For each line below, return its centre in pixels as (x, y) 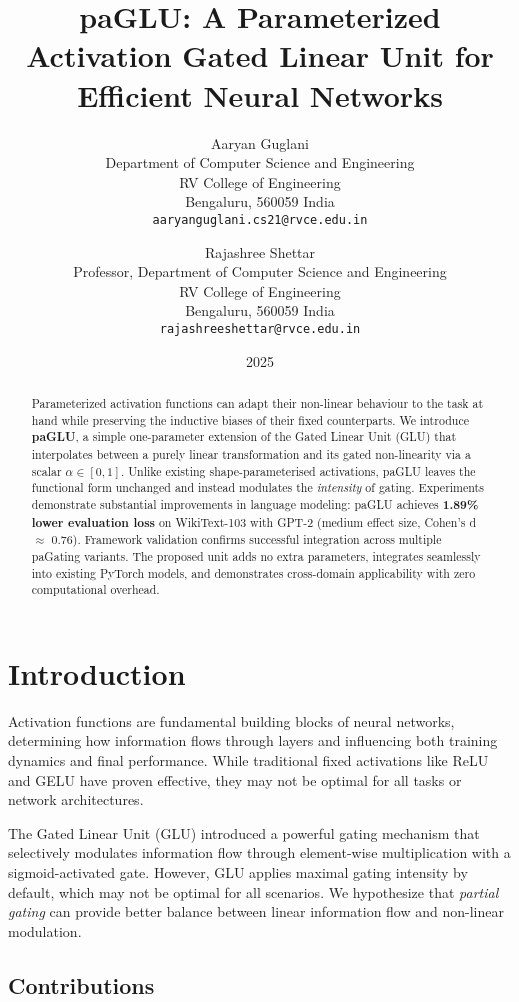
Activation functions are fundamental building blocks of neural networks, (231, 720)
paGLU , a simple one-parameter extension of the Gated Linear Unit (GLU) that (244, 437)
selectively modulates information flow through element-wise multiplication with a (259, 852)
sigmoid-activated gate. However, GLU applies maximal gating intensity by (238, 871)
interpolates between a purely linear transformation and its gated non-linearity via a (251, 453)
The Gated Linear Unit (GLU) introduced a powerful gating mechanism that (244, 832)
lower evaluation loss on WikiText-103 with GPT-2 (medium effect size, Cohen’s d (253, 522)
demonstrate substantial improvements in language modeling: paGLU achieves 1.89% (255, 504)
